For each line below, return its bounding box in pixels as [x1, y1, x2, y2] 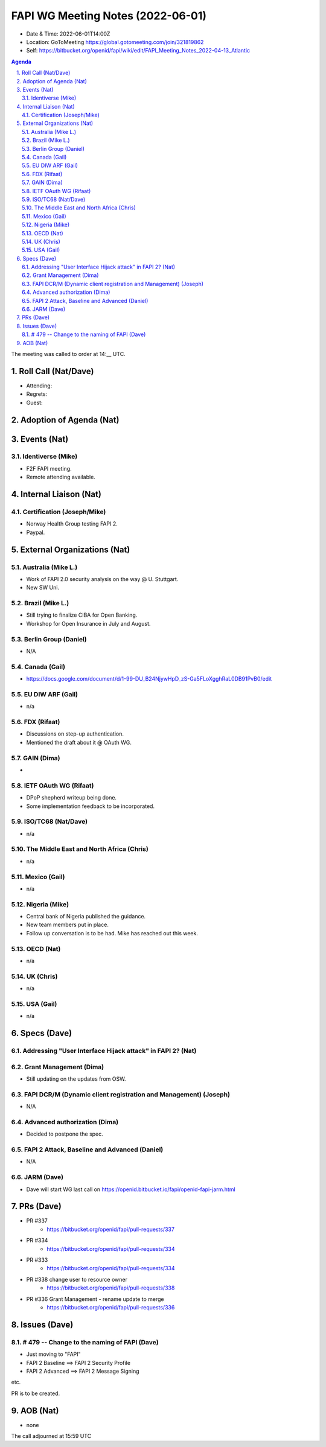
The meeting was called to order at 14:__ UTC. [11, 351, 126, 357]
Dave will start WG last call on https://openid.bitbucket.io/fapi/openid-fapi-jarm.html [26, 1186, 235, 1193]
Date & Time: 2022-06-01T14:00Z [26, 30, 110, 37]
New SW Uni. [26, 584, 60, 591]
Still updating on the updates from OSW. [26, 1075, 126, 1083]
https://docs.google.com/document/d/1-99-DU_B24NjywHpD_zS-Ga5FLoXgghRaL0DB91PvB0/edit [26, 675, 272, 682]
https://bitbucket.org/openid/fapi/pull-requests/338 [46, 1284, 175, 1291]
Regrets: [26, 390, 48, 398]
